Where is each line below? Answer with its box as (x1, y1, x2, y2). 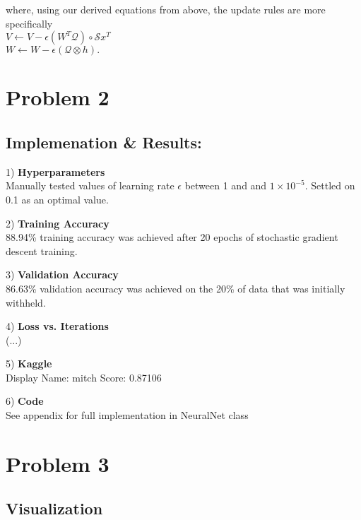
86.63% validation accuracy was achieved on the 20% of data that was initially (6, 280, 345, 295)
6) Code (6, 394, 44, 408)
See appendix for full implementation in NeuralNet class (6, 408, 249, 422)
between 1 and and (184, 178, 267, 193)
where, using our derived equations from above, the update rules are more (6, 2, 326, 16)
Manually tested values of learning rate (6, 178, 174, 193)
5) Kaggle (6, 356, 52, 371)
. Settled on (304, 178, 355, 193)
